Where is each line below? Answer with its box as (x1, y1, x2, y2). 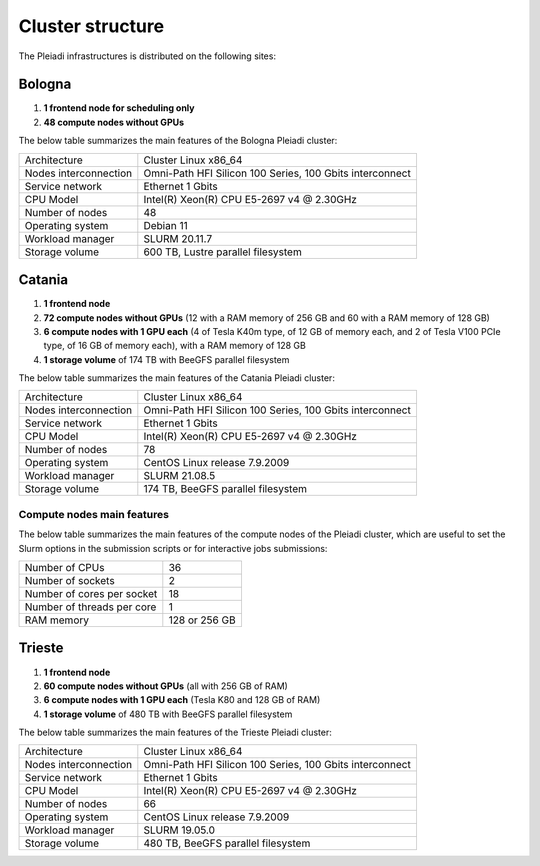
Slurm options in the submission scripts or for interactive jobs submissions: (18, 542, 328, 554)
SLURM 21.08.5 (143, 469, 216, 483)
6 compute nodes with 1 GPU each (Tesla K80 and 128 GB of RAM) (43, 694, 321, 706)
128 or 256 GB (168, 613, 236, 627)
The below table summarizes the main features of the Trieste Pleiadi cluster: (18, 726, 332, 739)
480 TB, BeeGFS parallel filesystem (143, 836, 311, 850)
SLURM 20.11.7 (143, 231, 213, 245)
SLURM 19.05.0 (143, 823, 215, 837)
